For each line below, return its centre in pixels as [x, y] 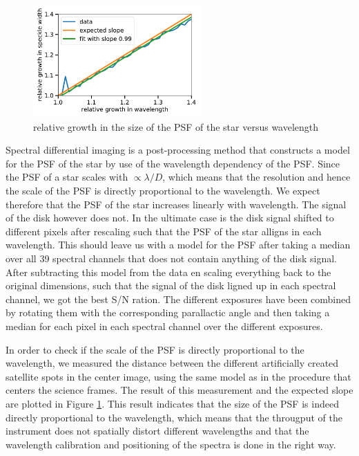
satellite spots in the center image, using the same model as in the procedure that [178, 376]
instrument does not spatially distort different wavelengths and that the [157, 431]
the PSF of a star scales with [67, 177]
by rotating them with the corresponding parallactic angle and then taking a [168, 312]
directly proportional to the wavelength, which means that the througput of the [174, 417]
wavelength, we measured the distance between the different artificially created [172, 363]
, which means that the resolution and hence [256, 177]
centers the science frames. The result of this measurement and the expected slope [179, 390]
